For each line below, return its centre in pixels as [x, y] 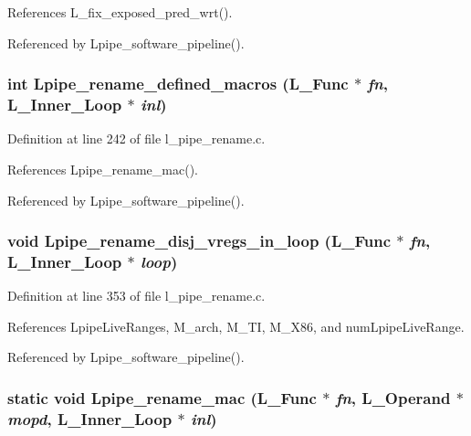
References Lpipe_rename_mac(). [103, 169]
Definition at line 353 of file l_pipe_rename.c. [136, 296]
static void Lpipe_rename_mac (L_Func [162, 397]
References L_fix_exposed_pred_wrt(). [120, 12]
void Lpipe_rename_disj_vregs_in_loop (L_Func [199, 241]
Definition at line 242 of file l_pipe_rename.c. [136, 138]
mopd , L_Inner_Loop [90, 418]
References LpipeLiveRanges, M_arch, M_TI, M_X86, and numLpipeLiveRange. [236, 326]
